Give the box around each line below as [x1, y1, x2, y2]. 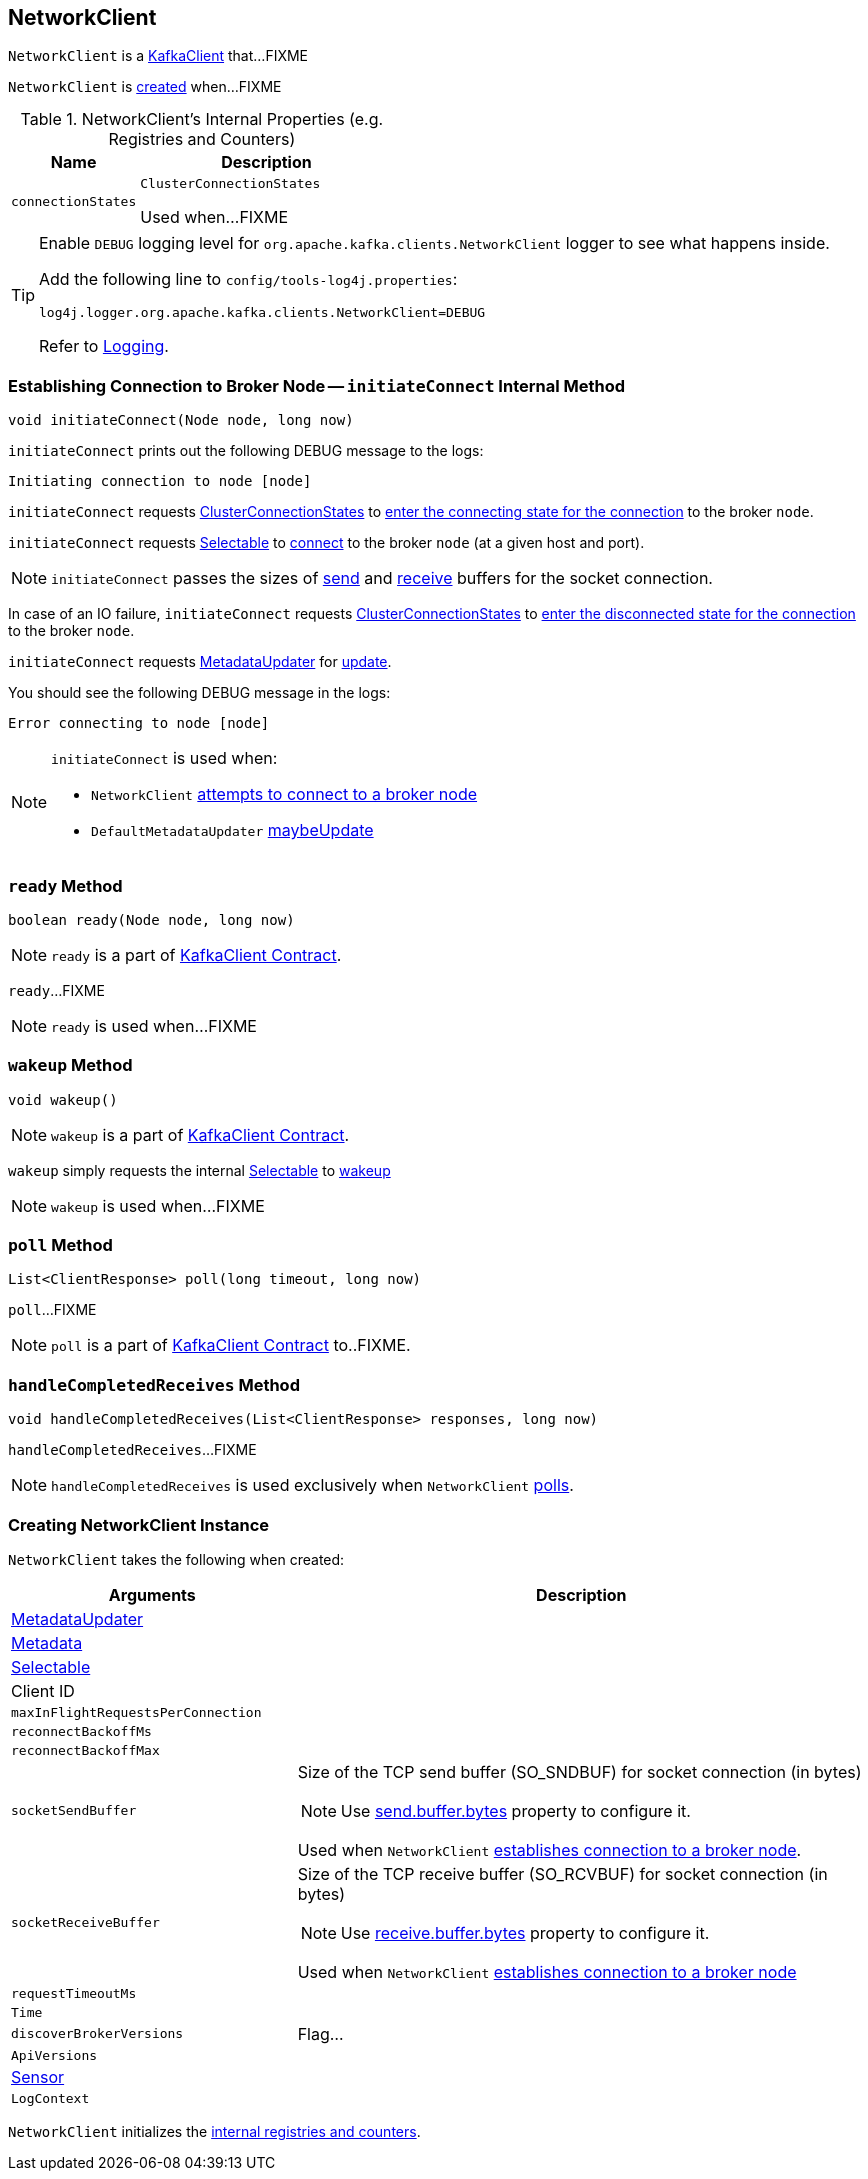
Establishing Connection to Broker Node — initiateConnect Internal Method [8, 375, 626, 396]
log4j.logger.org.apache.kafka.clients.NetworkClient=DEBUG [39, 305, 486, 321]
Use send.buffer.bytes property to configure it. [340, 1800, 691, 1821]
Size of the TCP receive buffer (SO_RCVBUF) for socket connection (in [297, 1863, 828, 1884]
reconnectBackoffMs [11, 1723, 152, 1739]
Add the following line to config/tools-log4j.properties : [39, 269, 458, 290]
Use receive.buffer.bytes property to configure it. [340, 1922, 710, 1943]
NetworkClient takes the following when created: [8, 1550, 345, 1568]
